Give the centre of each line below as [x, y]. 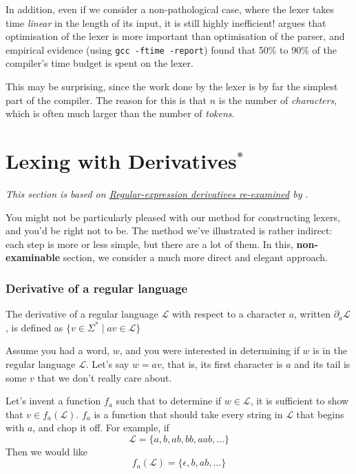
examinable [33, 257]
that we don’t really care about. [105, 377]
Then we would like [46, 451]
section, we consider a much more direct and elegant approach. [195, 257]
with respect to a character [229, 314]
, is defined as [34, 327]
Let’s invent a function [53, 401]
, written [312, 314]
